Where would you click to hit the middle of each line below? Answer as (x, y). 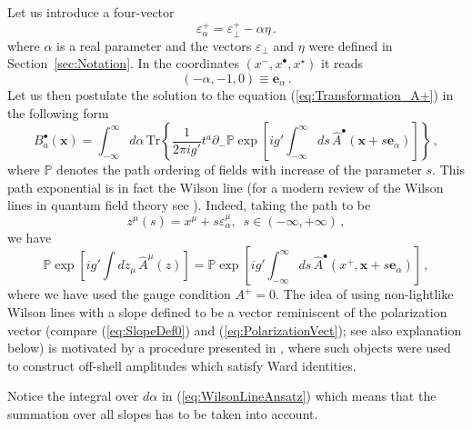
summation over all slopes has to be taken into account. (163, 413)
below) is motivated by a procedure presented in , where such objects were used (229, 348)
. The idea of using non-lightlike (365, 294)
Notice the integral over (73, 396)
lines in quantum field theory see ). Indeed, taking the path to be (189, 205)
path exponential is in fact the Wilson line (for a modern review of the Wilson (226, 187)
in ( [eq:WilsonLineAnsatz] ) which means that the (299, 396)
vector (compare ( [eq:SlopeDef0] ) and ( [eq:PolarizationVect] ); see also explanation (235, 329)
